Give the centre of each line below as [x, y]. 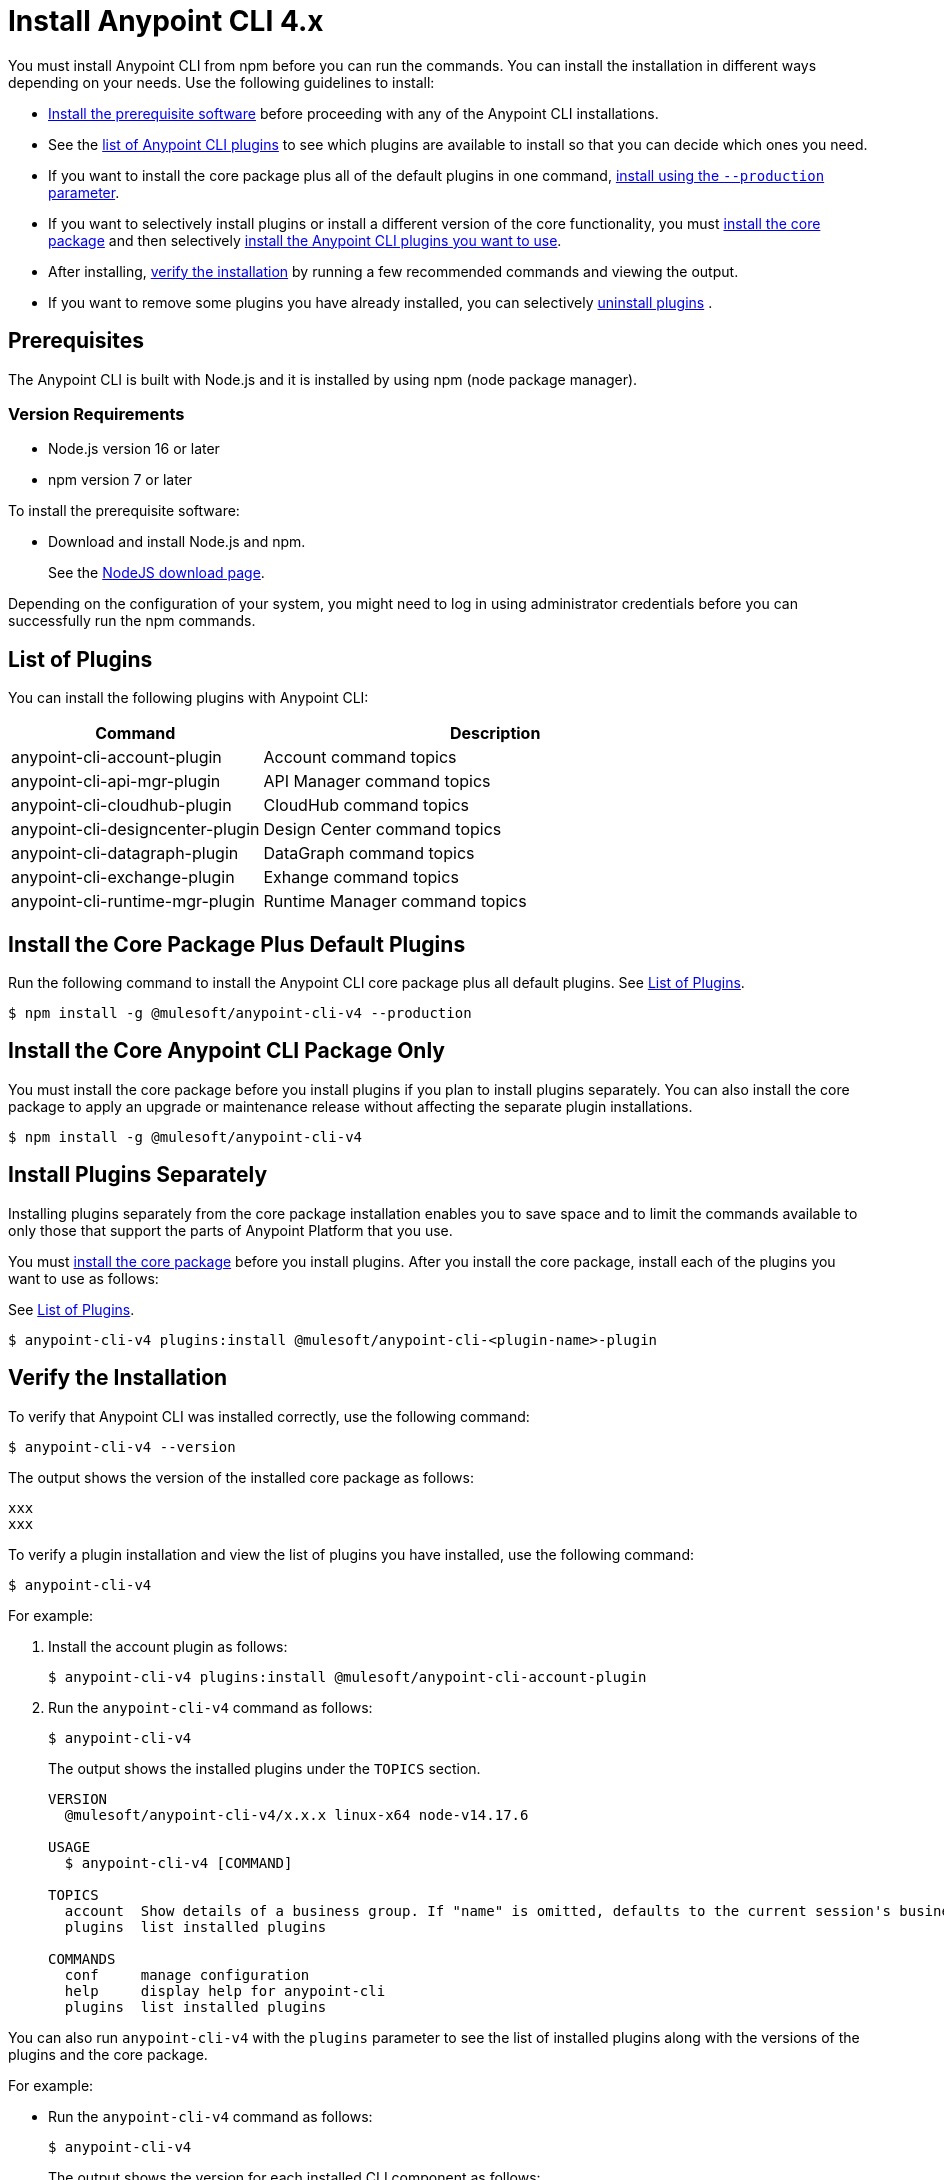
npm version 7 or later [120, 480]
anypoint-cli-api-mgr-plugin [116, 781]
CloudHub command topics [366, 805]
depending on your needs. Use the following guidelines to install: [221, 82]
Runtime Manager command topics [395, 901]
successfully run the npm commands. [132, 621]
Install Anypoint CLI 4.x [166, 21]
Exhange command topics [361, 877]
